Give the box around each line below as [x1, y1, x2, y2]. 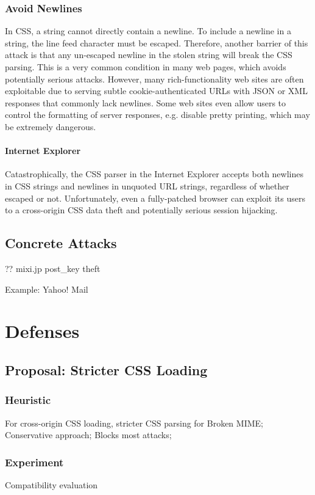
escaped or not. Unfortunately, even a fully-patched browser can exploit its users [5, 191, 305, 204]
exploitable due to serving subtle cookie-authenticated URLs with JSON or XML [5, 84, 308, 97]
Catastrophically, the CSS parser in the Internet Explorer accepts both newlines [5, 167, 303, 180]
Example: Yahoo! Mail [5, 282, 88, 295]
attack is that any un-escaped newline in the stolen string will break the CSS [5, 48, 292, 61]
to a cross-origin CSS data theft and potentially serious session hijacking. [5, 204, 278, 216]
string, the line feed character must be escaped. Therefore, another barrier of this [5, 36, 308, 49]
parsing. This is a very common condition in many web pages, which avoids [5, 61, 286, 73]
